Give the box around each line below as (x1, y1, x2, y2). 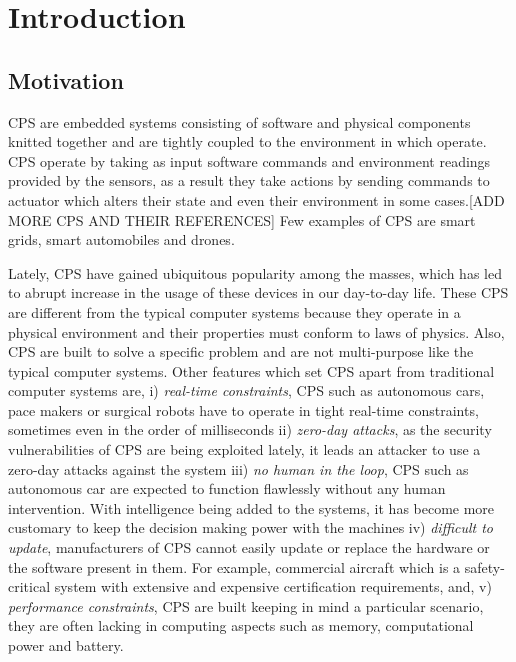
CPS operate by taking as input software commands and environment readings (8, 150, 491, 171)
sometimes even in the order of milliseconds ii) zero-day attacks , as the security (8, 419, 492, 440)
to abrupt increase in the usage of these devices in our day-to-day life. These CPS (8, 282, 509, 303)
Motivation (8, 64, 124, 95)
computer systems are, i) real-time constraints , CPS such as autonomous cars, (8, 380, 485, 401)
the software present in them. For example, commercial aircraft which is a (8, 556, 461, 577)
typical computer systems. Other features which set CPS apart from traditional (8, 360, 495, 381)
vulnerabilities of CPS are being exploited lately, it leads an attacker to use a (8, 439, 481, 460)
